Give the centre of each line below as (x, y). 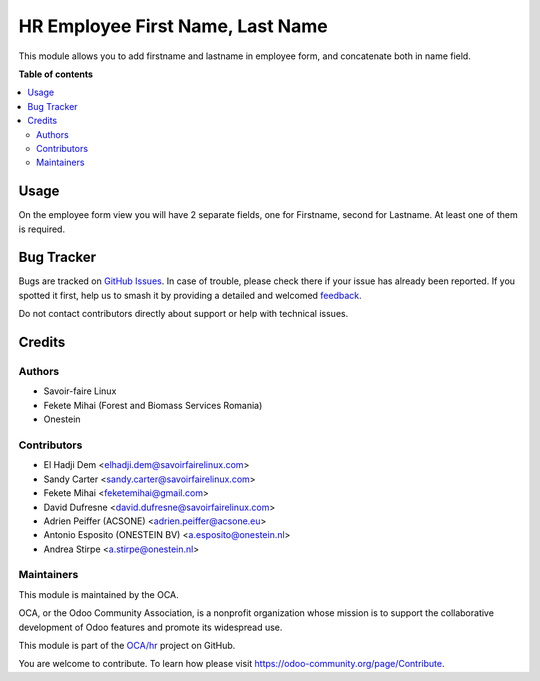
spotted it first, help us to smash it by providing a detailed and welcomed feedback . (190, 295)
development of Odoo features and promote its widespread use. (150, 627)
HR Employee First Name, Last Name (173, 26)
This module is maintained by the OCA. (98, 594)
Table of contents (56, 74)
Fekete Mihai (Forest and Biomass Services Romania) (153, 405)
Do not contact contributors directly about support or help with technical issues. (183, 314)
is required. (41, 229)
